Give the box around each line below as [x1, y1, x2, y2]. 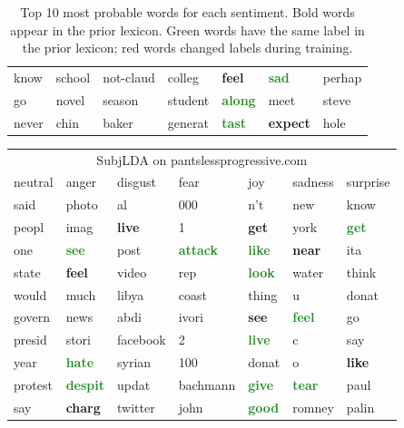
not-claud [103, 68, 155, 87]
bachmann [178, 375, 236, 394]
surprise [346, 172, 390, 191]
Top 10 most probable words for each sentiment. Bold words [20, 3, 355, 21]
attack [178, 239, 219, 258]
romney [292, 397, 334, 416]
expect [268, 112, 310, 131]
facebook [116, 330, 166, 349]
